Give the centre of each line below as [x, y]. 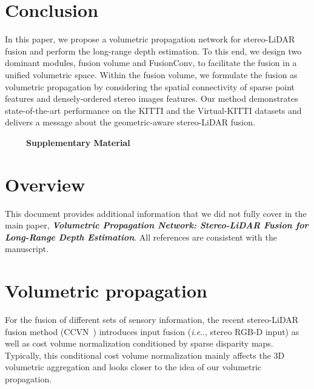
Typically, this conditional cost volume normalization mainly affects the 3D [145, 355]
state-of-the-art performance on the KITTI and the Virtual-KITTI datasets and [153, 110]
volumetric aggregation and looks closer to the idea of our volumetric [133, 367]
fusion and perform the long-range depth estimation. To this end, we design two [153, 51]
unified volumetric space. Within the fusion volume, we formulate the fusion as [151, 74]
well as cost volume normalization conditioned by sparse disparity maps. [139, 343]
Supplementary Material [78, 142]
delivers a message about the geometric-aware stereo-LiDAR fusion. [130, 122]
